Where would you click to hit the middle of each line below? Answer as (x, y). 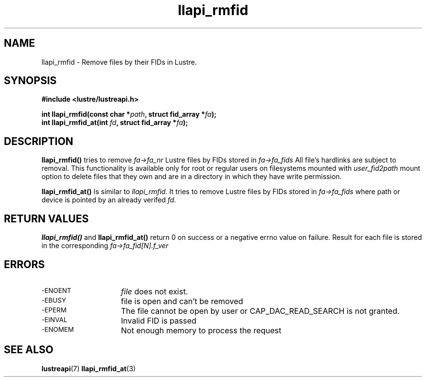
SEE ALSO (29, 350)
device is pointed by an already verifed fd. (109, 200)
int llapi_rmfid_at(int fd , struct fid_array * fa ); (115, 123)
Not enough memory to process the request (201, 330)
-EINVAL (54, 319)
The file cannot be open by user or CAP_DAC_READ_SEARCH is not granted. (260, 311)
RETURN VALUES (46, 218)
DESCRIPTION (39, 141)
